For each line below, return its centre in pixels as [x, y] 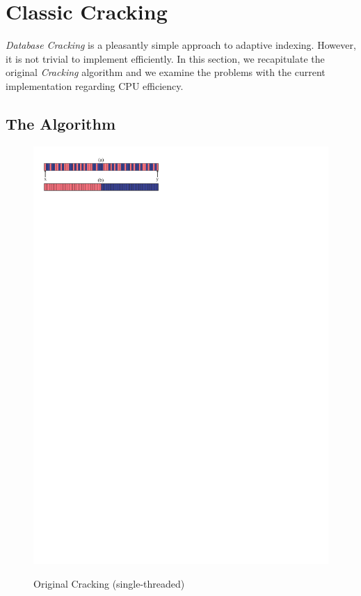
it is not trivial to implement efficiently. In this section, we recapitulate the [165, 58]
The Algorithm [61, 123]
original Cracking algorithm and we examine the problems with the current [166, 72]
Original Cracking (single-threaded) [109, 583]
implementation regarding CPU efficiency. [95, 85]
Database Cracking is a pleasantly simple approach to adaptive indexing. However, [181, 45]
